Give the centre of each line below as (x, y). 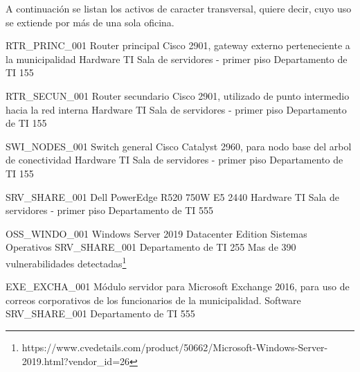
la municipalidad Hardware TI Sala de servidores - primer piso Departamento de (177, 59)
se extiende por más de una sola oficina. (90, 22)
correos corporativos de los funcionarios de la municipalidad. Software (153, 300)
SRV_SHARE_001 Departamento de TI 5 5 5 (100, 313)
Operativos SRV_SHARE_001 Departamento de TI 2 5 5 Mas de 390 (151, 247)
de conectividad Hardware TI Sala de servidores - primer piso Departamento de (174, 160)
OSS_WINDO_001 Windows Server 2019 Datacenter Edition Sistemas (156, 233)
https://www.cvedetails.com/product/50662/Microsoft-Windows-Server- (175, 347)
